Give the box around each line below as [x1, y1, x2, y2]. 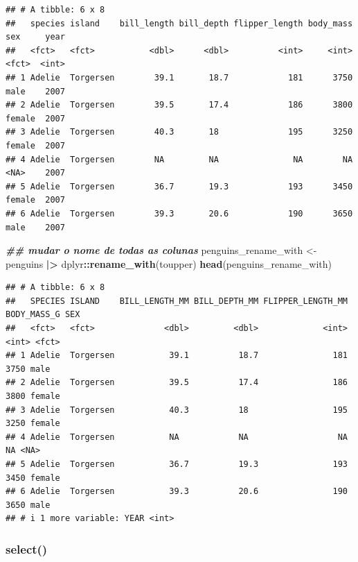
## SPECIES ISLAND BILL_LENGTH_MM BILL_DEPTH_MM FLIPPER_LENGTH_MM [6, 296, 348, 306]
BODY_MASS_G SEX [6, 309, 80, 320]
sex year [6, 32, 65, 42]
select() [6, 540, 48, 557]
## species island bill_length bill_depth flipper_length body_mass [6, 18, 353, 28]
